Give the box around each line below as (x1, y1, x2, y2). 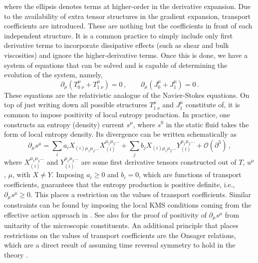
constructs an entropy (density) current (4, 119, 124, 129)
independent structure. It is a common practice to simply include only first (4, 30, 233, 40)
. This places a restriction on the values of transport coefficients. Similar (30, 189, 252, 199)
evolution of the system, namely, (4, 69, 103, 80)
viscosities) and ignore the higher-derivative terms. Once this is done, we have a (4, 49, 248, 60)
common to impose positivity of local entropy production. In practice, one (4, 109, 230, 119)
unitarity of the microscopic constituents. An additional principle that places (4, 220, 239, 231)
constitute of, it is (185, 99, 240, 110)
